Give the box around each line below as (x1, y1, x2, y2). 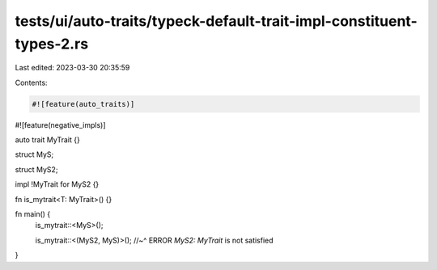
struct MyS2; (15, 164, 58, 174)
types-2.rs (15, 35, 89, 53)
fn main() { (15, 209, 51, 219)
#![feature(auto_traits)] (32, 99, 135, 108)
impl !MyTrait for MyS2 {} (15, 179, 100, 189)
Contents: (15, 78, 48, 87)
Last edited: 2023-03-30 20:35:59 (15, 63, 130, 73)
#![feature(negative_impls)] (15, 120, 106, 129)
